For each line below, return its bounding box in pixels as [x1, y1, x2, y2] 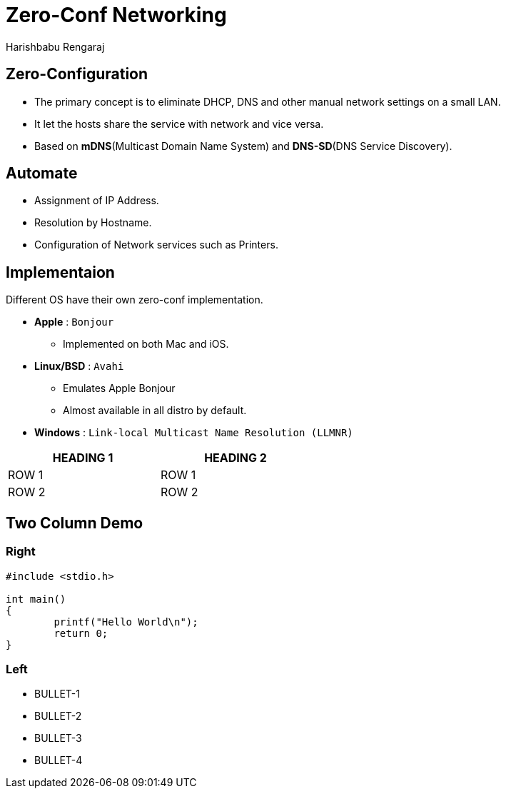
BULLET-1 [34, 688, 80, 700]
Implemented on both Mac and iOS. [63, 338, 229, 351]
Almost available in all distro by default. [63, 404, 247, 417]
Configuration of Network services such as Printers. [34, 238, 278, 251]
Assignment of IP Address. [34, 194, 159, 207]
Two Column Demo [6, 513, 143, 532]
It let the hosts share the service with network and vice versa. [34, 117, 324, 130]
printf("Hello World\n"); [54, 615, 198, 628]
